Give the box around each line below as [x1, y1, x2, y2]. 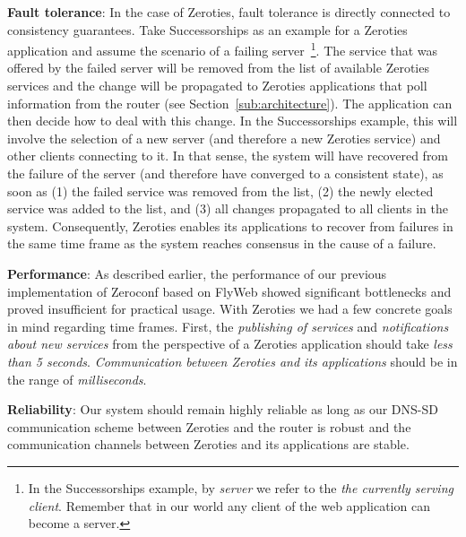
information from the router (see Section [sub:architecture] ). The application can [7, 93, 453, 112]
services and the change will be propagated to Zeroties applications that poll [7, 76, 427, 95]
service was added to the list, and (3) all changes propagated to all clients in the [7, 199, 448, 218]
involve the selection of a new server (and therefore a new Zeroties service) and [7, 128, 441, 147]
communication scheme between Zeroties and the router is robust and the [7, 417, 411, 436]
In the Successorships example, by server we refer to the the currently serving [28, 478, 453, 497]
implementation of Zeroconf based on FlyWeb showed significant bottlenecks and [7, 281, 452, 300]
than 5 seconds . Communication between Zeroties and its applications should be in [7, 351, 458, 370]
